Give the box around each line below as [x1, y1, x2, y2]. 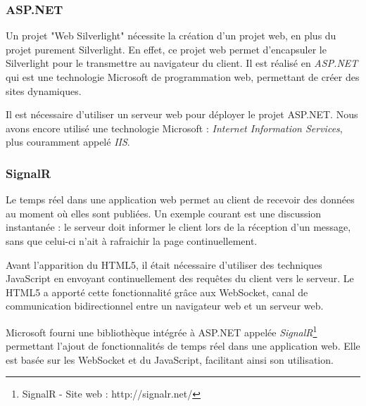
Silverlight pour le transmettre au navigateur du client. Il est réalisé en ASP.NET [6, 56, 358, 70]
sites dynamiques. [6, 83, 82, 98]
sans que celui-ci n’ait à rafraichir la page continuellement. [6, 233, 258, 248]
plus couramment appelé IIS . [6, 134, 130, 149]
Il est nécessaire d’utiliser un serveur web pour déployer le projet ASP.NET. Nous [6, 107, 358, 122]
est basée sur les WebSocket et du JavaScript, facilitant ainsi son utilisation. [6, 352, 334, 367]
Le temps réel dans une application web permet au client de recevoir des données [6, 192, 355, 207]
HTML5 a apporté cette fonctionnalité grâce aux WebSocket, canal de [6, 284, 308, 299]
